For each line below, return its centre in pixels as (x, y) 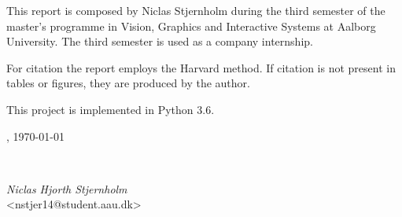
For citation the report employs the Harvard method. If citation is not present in (201, 67)
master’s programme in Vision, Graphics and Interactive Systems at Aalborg (191, 26)
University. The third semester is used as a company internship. (160, 41)
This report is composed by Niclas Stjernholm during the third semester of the (196, 10)
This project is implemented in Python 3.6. (111, 109)
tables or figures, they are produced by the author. (128, 83)
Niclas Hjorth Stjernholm (67, 188)
